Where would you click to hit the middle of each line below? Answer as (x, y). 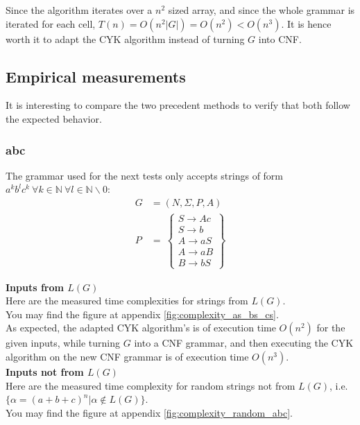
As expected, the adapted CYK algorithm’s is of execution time (141, 328)
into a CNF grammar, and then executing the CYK (244, 343)
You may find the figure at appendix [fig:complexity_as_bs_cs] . (142, 314)
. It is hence (306, 23)
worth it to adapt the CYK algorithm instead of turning (125, 38)
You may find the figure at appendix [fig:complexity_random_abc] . (149, 412)
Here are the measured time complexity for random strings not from (151, 385)
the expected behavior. (54, 118)
